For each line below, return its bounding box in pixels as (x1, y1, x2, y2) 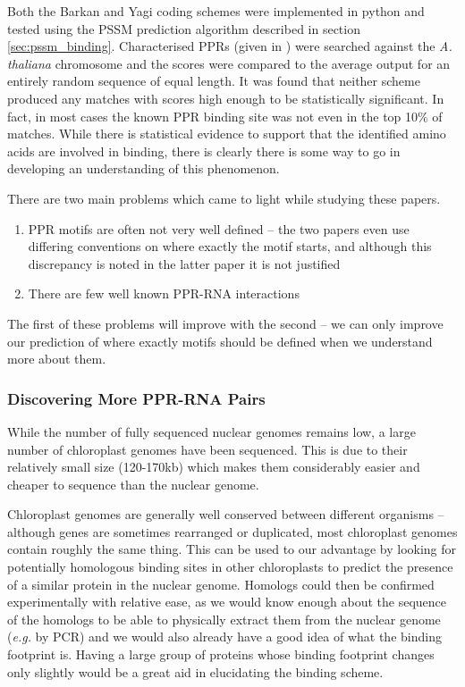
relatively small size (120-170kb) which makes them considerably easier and (7, 457, 420, 476)
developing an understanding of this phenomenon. (7, 159, 280, 178)
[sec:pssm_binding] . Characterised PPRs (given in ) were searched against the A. (7, 37, 452, 55)
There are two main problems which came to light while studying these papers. (7, 189, 441, 207)
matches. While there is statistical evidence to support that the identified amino (7, 124, 446, 143)
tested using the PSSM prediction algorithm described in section (7, 19, 360, 38)
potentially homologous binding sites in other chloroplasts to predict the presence (7, 557, 453, 576)
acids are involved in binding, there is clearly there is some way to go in (7, 141, 401, 160)
